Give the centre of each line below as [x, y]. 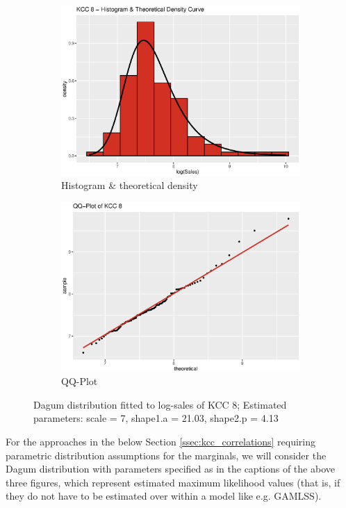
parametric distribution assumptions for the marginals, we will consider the [166, 455]
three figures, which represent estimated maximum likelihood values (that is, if [173, 482]
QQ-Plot [80, 381]
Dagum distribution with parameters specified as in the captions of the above [170, 469]
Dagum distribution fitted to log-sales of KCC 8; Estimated [160, 404]
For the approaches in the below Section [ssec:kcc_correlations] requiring [161, 441]
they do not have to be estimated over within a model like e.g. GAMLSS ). [164, 496]
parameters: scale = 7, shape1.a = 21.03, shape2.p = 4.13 [156, 418]
